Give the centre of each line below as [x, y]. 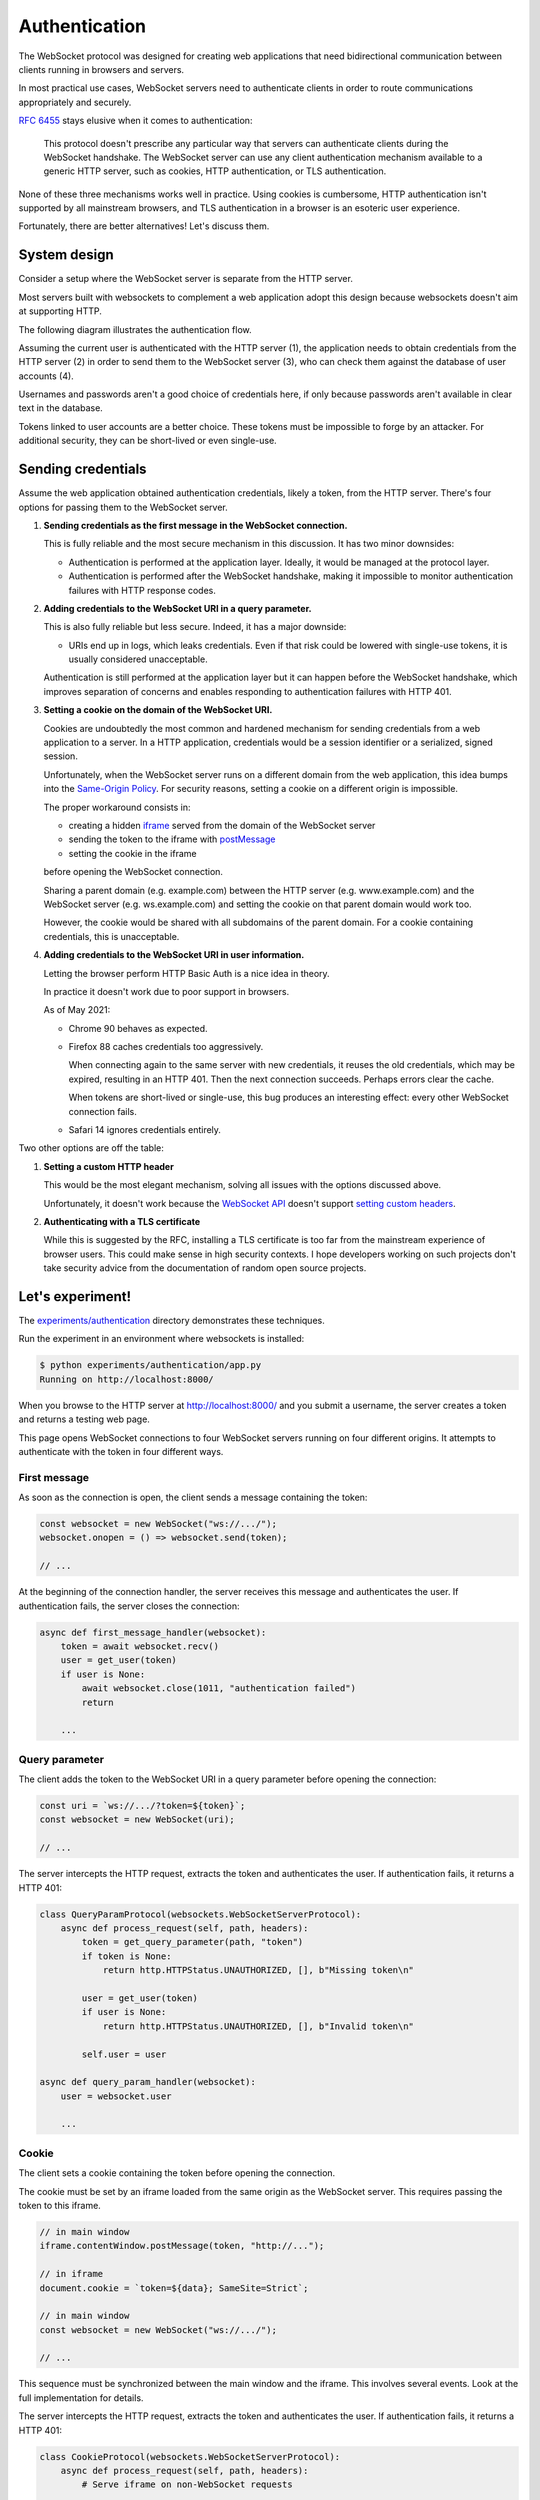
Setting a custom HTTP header [108, 1166]
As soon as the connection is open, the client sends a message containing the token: [193, 1497]
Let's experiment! [75, 1296]
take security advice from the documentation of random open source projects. [205, 1268]
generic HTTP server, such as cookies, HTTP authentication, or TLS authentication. [215, 171]
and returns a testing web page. [84, 1419]
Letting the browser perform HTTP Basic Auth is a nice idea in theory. [186, 973]
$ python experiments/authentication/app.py [150, 1365]
